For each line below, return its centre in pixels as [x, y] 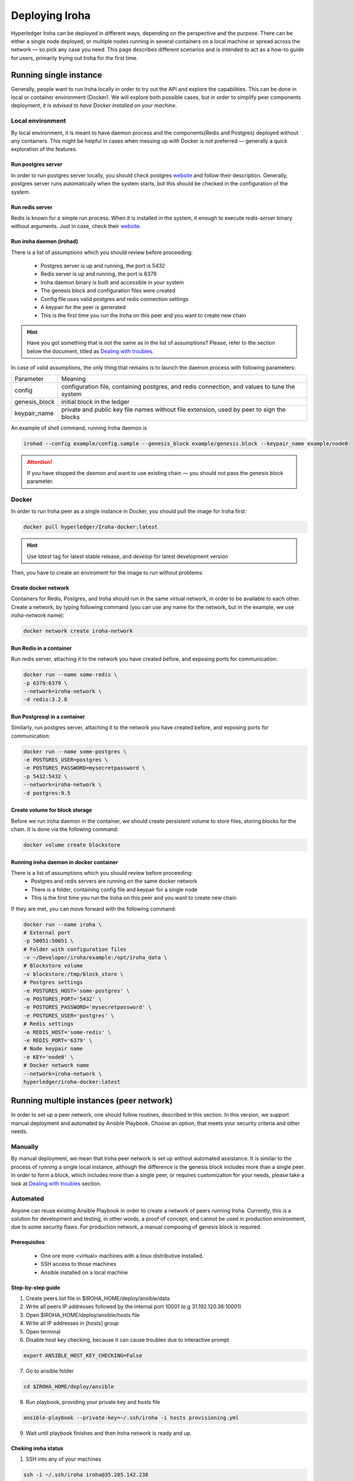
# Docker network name [56, 1065]
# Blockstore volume [53, 966]
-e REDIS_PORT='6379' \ [58, 1040]
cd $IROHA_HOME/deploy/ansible [69, 1387]
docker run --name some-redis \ [70, 675]
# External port [47, 932]
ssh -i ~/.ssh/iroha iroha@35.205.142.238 [86, 1475]
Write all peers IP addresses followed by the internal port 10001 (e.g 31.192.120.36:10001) [134, 1307]
